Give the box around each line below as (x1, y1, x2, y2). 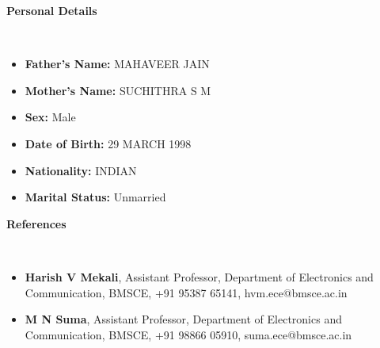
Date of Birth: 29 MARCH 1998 (25, 135, 192, 151)
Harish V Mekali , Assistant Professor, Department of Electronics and (25, 268, 374, 285)
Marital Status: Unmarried (25, 189, 166, 205)
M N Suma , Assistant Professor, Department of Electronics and (25, 311, 342, 327)
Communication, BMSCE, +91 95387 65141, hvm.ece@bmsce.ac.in (25, 284, 348, 300)
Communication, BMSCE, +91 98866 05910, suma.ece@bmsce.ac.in (25, 326, 352, 342)
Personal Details (6, 2, 97, 18)
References (6, 215, 66, 231)
